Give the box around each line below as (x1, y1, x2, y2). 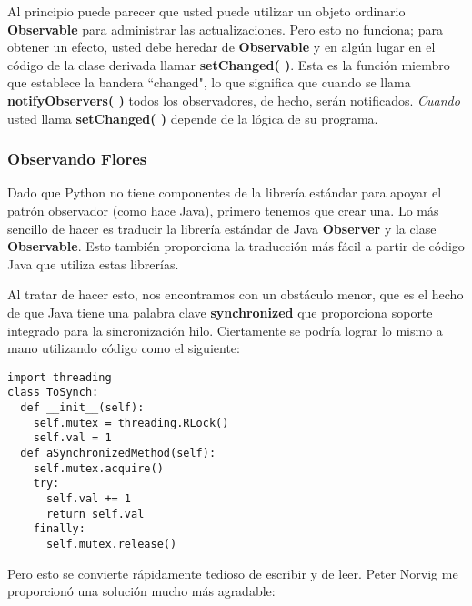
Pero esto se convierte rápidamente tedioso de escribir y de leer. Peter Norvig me (7, 563, 458, 582)
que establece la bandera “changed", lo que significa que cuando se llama (7, 73, 411, 92)
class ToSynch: (7, 386, 99, 399)
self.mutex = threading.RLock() (33, 416, 229, 429)
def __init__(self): (20, 401, 145, 415)
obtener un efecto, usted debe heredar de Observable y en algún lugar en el (7, 37, 436, 56)
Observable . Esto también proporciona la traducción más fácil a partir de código (7, 237, 465, 256)
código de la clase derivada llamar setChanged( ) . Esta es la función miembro (7, 55, 450, 74)
